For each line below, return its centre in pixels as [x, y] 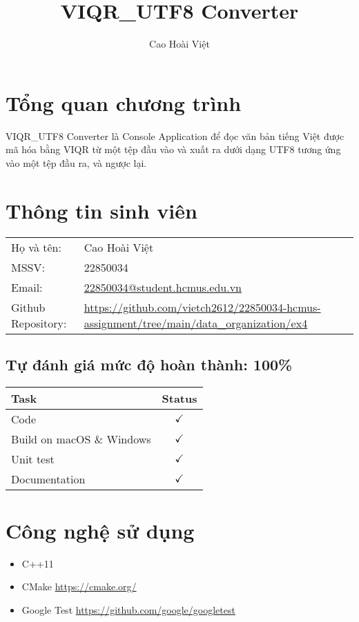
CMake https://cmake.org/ [79, 586]
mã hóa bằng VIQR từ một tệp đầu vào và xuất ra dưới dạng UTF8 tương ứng [173, 149]
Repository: [39, 323]
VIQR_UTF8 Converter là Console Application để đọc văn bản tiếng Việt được [175, 136]
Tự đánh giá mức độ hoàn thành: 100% [149, 364]
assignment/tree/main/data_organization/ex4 [196, 323]
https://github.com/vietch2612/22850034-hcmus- [202, 307]
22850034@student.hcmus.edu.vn [163, 287]
